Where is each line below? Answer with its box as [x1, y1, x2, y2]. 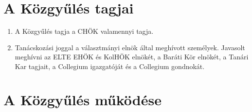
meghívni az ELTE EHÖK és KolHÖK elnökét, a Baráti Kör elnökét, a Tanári [15, 52, 249, 62]
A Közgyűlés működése [3, 89, 162, 109]
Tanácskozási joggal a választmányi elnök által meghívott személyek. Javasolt [15, 42, 245, 52]
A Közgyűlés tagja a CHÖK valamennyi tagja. [15, 26, 154, 36]
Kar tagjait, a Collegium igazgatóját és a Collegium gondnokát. [15, 61, 205, 71]
